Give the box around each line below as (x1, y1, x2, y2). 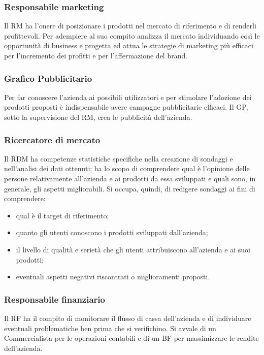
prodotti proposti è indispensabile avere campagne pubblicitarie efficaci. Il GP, (4, 102, 248, 112)
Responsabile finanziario (4, 293, 105, 305)
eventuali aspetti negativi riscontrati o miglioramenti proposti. (16, 271, 210, 282)
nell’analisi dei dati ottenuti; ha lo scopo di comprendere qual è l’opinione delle (4, 163, 250, 174)
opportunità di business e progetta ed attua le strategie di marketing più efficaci (4, 40, 253, 51)
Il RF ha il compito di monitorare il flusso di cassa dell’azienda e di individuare (4, 312, 251, 323)
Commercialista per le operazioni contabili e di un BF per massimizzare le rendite (4, 333, 259, 343)
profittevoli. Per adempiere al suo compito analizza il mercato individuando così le (4, 30, 260, 41)
